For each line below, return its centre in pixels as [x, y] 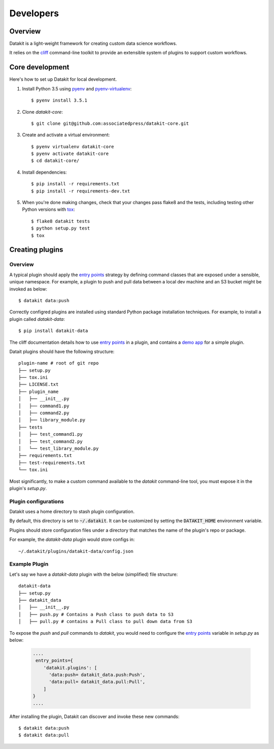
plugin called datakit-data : [37, 319]
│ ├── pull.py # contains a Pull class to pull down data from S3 [105, 622]
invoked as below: [28, 289]
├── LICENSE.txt [39, 384]
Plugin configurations [37, 501]
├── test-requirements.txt [52, 463]
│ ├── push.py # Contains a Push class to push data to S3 [96, 614]
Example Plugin [29, 564]
